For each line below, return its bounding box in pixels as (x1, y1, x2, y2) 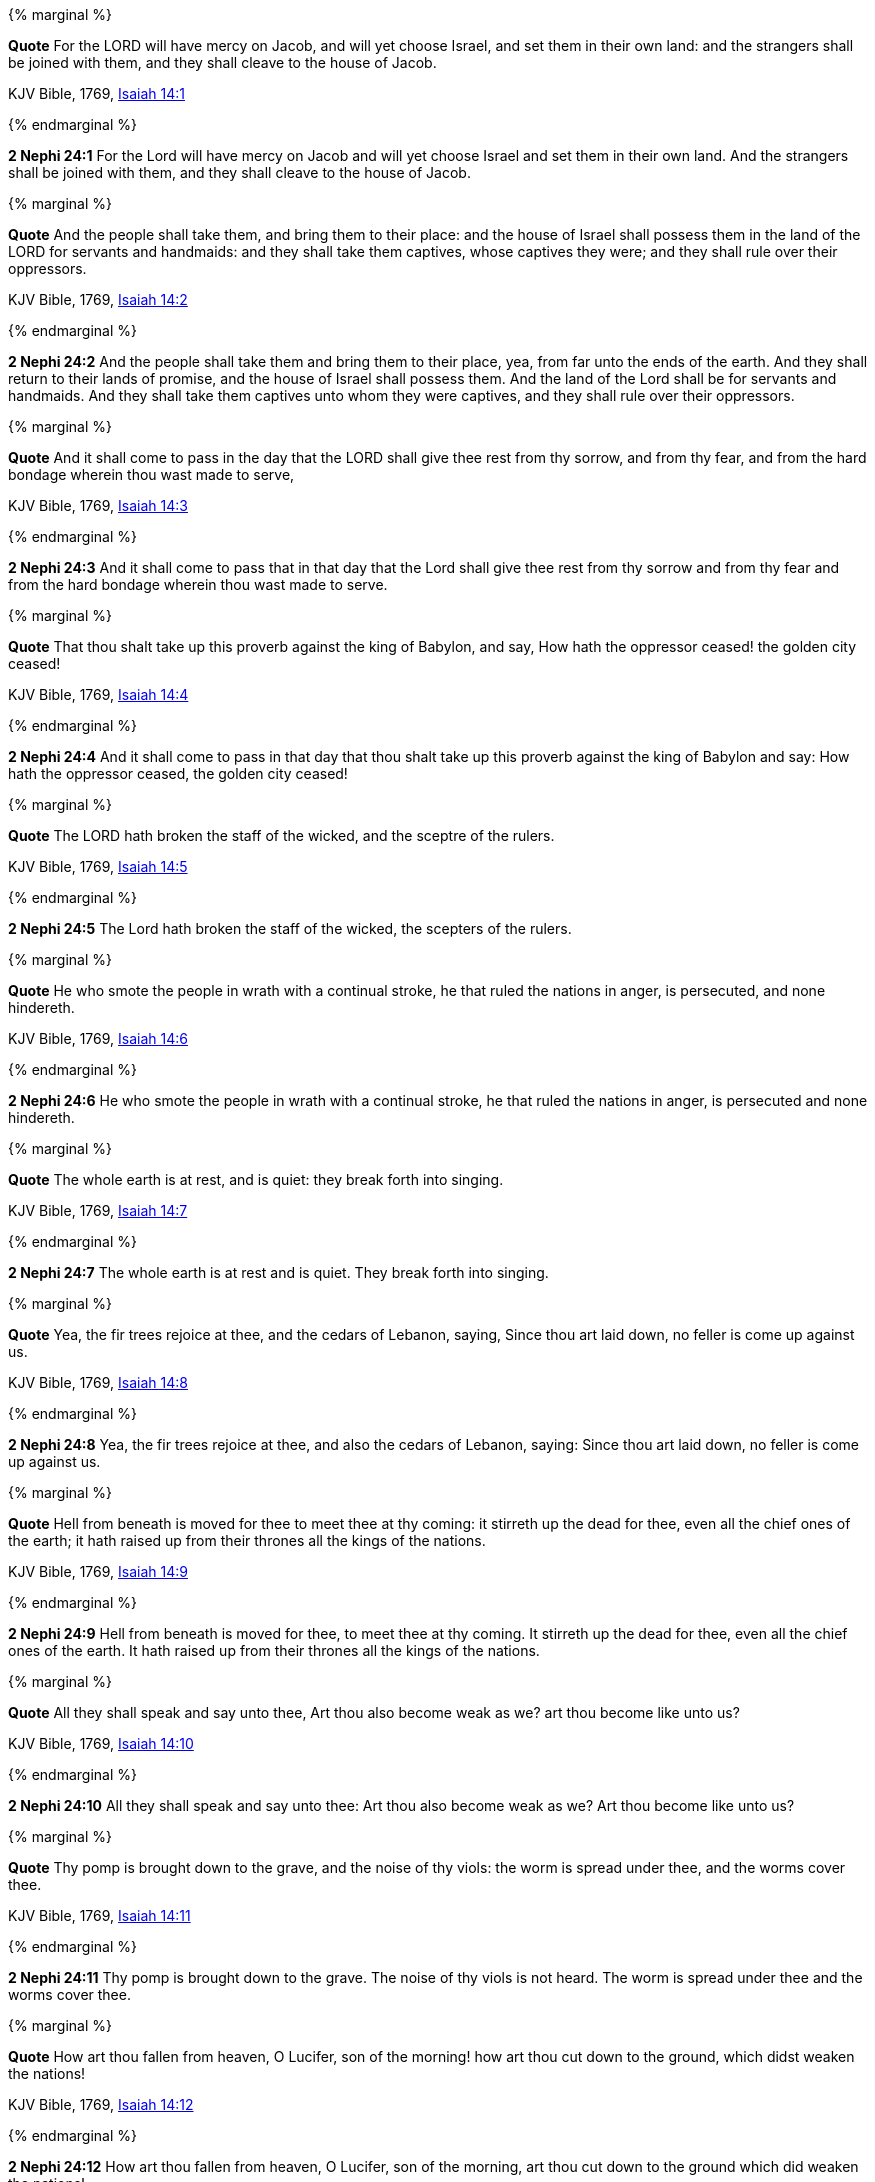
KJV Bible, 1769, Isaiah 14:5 (8, 858, 188, 875)
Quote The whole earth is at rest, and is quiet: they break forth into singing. (8, 1171, 504, 1188)
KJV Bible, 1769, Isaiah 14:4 (8, 686, 189, 703)
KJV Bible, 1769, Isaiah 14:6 (8, 1030, 188, 1047)
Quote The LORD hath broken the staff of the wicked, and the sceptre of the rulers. (8, 827, 555, 844)
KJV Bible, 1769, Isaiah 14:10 (8, 1735, 194, 1752)
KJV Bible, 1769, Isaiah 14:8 (8, 1374, 188, 1391)
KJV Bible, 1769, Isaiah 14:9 (8, 1563, 188, 1580)
